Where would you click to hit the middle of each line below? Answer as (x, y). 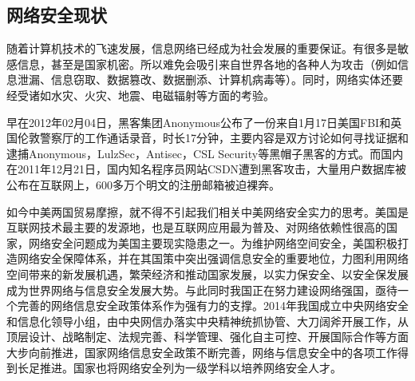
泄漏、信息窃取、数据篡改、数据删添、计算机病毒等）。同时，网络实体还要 (210, 79)
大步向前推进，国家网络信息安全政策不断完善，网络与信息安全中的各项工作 (202, 352)
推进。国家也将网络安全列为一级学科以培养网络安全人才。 (190, 368)
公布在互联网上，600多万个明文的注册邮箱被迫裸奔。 (143, 184)
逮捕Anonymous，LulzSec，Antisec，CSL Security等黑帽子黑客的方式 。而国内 (205, 153)
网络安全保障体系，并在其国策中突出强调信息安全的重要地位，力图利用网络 (213, 258)
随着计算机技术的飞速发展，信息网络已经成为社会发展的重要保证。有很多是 (202, 48)
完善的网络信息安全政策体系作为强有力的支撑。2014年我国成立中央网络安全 (213, 306)
